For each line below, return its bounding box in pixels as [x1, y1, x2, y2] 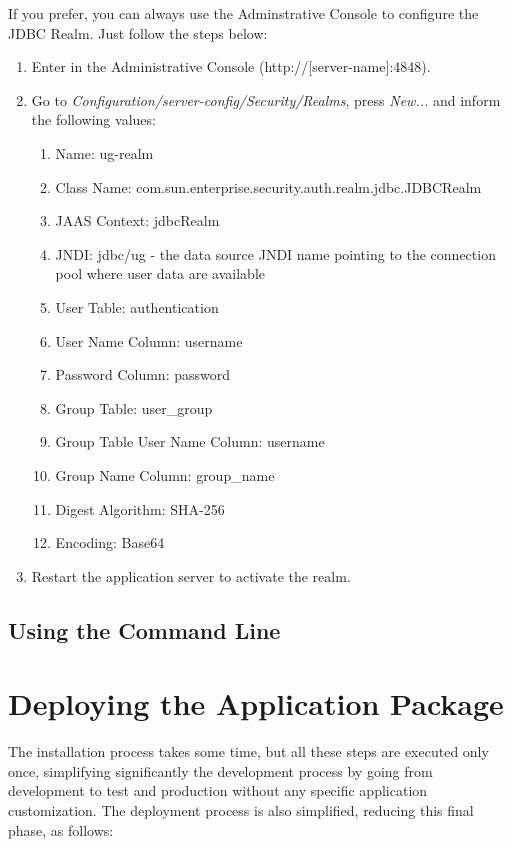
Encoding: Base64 [55, 532, 165, 553]
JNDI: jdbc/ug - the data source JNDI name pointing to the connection [55, 243, 496, 264]
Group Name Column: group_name [55, 464, 275, 485]
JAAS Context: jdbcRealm [55, 210, 220, 231]
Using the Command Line [8, 614, 281, 645]
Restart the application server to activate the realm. [31, 565, 351, 586]
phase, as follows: [8, 819, 114, 840]
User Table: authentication [55, 296, 219, 317]
